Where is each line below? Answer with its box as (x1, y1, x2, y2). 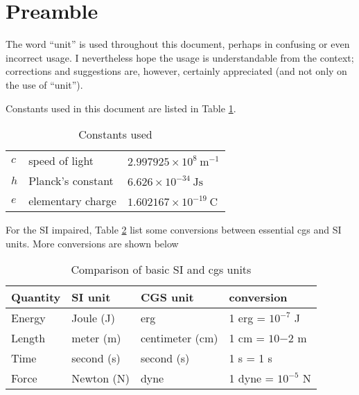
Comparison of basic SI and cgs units (71, 261, 252, 278)
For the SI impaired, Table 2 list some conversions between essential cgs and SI (6, 222, 342, 237)
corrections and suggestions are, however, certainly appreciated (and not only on (6, 64, 347, 78)
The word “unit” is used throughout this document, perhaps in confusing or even (6, 37, 350, 51)
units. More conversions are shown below (6, 236, 179, 250)
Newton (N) (71, 370, 130, 387)
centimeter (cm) (140, 330, 218, 346)
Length (11, 330, 46, 346)
